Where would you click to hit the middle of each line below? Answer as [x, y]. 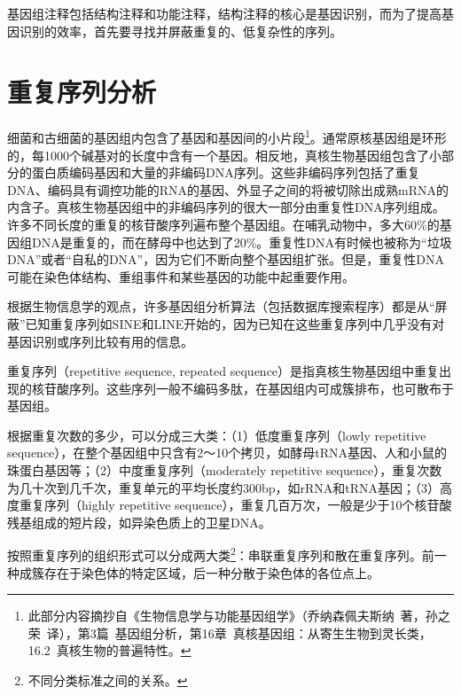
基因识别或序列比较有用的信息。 [100, 341]
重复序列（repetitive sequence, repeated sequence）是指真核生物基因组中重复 [223, 371]
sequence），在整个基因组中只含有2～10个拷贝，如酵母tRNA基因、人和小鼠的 [227, 453]
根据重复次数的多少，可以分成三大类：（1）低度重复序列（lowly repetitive [217, 435]
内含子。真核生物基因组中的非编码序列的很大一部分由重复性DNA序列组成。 [226, 207]
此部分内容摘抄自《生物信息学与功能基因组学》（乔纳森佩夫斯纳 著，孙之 [239, 616]
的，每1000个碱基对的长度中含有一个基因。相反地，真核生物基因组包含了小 [224, 155]
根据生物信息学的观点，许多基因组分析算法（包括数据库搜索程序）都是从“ [221, 306]
